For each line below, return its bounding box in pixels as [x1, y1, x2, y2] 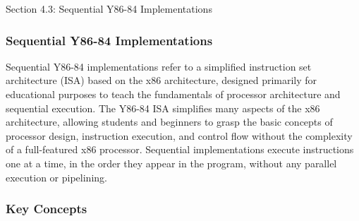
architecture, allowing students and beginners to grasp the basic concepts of [6, 114, 333, 129]
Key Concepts [6, 200, 87, 217]
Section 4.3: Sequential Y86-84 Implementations [6, 1, 212, 16]
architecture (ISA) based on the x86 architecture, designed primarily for [6, 73, 317, 88]
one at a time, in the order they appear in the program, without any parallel [6, 155, 337, 170]
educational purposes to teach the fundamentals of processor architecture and [6, 87, 341, 101]
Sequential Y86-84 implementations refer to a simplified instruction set [6, 59, 312, 73]
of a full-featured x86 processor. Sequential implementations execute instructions [6, 142, 354, 157]
